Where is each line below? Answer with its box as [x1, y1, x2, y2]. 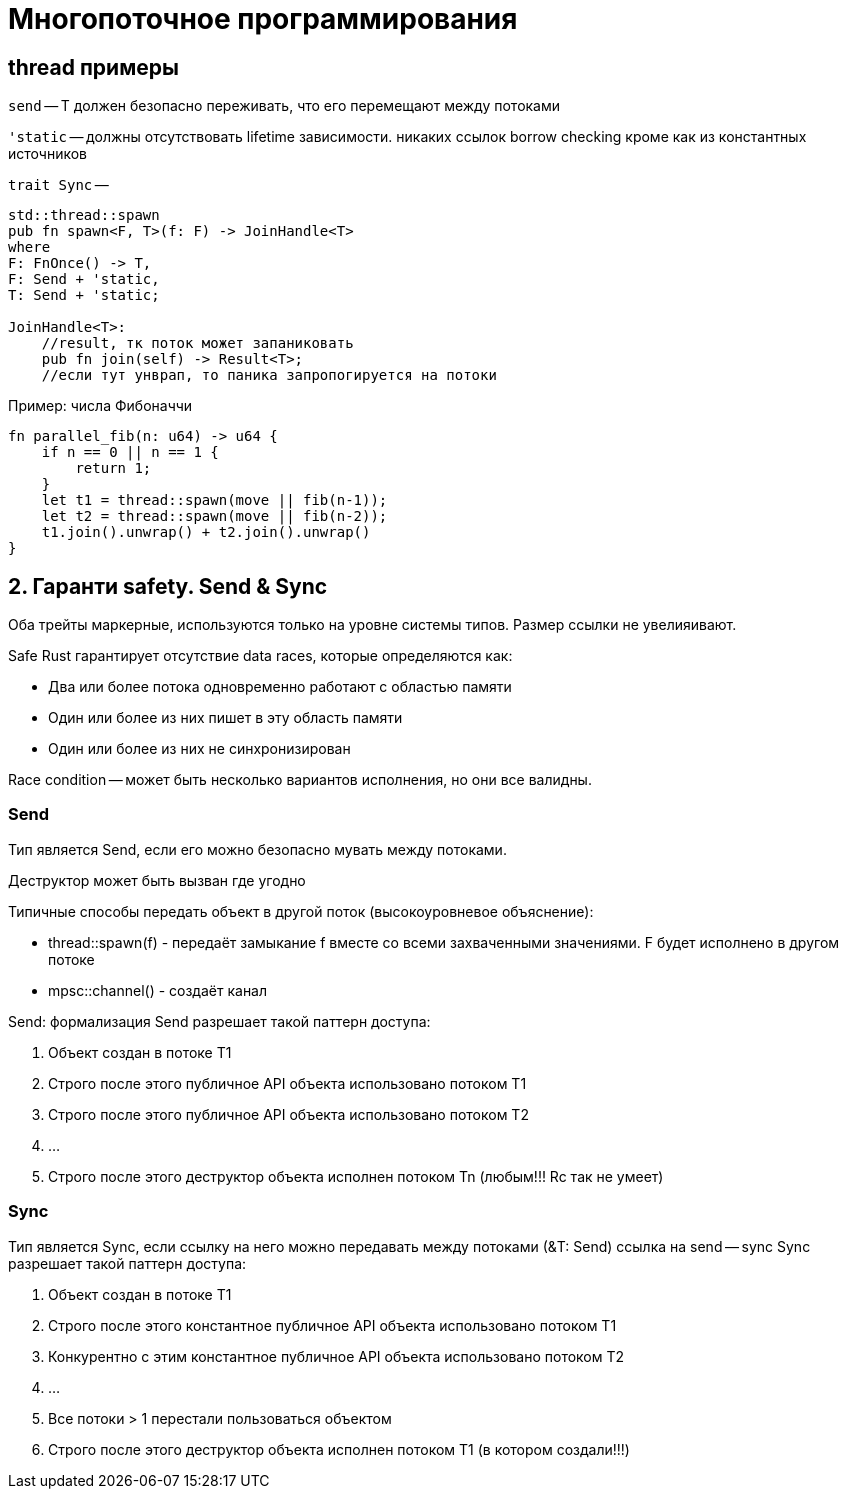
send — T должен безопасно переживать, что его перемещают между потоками [8, 97, 561, 115]
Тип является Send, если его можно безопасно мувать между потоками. [8, 840, 507, 858]
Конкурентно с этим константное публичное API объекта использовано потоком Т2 [48, 1347, 625, 1365]
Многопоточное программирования [8, 2, 518, 36]
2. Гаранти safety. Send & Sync [8, 573, 328, 599]
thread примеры [8, 54, 179, 80]
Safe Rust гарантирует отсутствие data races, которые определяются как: [8, 647, 513, 665]
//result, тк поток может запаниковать [41, 335, 354, 352]
